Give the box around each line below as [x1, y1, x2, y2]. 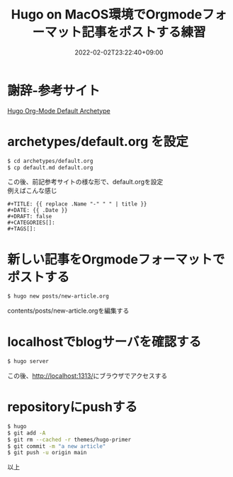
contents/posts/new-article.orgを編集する [7, 306, 130, 315]
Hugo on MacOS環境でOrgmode [11, 6, 203, 23]
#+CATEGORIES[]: [7, 219, 55, 227]
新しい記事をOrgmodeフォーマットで [7, 251, 225, 267]
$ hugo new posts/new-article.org [7, 293, 110, 300]
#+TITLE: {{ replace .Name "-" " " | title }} [7, 201, 147, 208]
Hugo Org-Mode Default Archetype [7, 106, 111, 115]
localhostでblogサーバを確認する [7, 334, 202, 350]
